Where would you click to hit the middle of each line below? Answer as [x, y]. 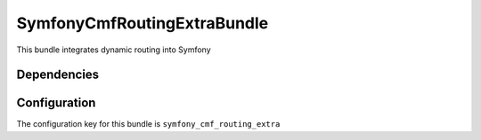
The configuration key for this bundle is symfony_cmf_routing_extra [148, 124]
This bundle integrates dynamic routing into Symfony [114, 50]
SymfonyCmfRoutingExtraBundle [143, 23]
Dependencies [58, 75]
